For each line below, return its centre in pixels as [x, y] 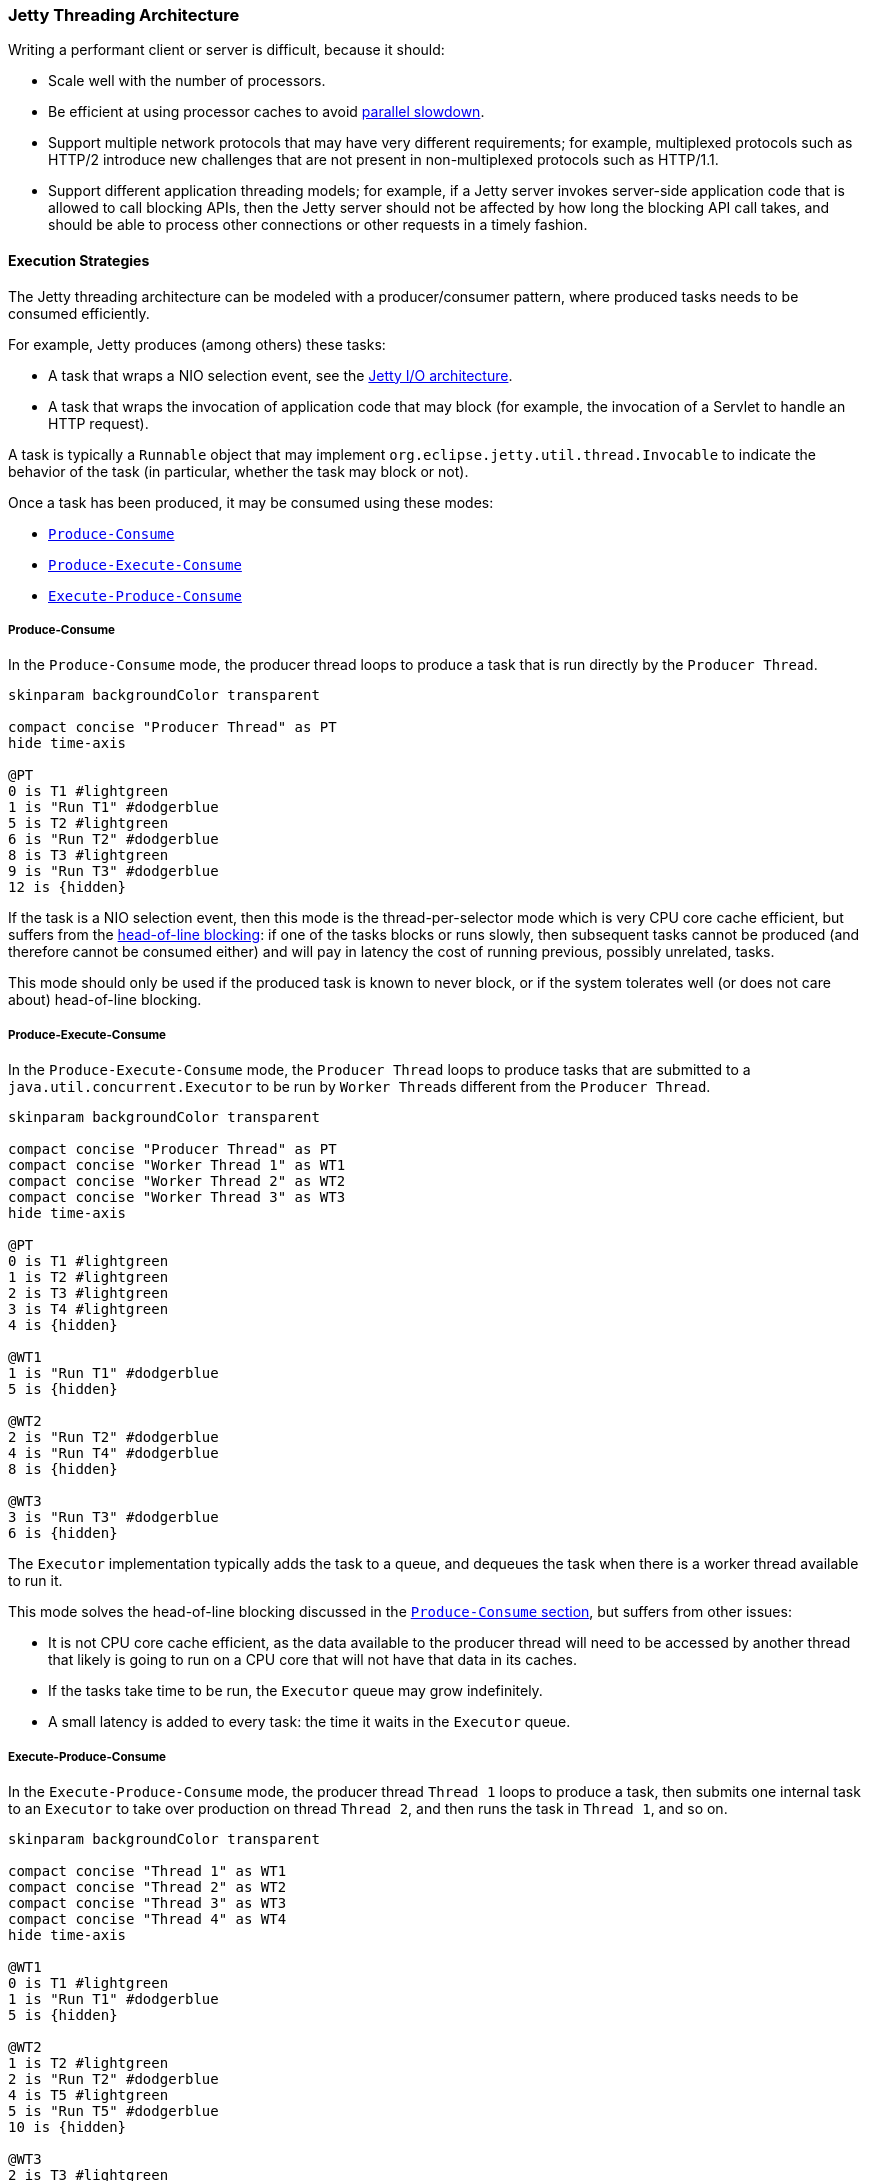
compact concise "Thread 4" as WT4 [147, 1918]
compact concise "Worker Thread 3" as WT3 [177, 1197]
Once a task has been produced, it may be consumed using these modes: [251, 502]
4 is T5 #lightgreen [88, 2094]
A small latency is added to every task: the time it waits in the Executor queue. [309, 1722]
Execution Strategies [79, 260]
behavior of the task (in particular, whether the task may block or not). [238, 471]
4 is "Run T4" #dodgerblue [113, 1453]
